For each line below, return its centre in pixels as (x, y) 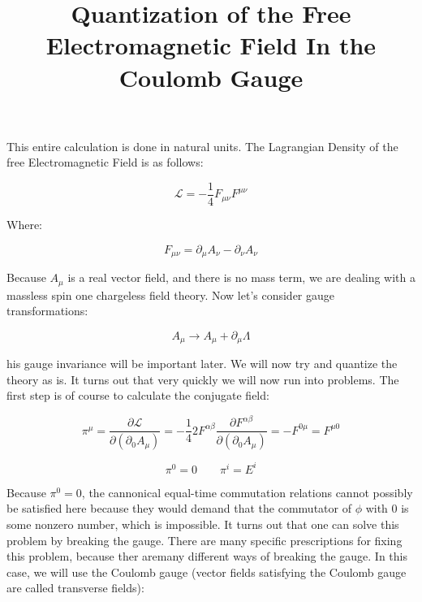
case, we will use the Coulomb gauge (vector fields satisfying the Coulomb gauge (207, 572)
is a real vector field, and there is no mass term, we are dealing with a (242, 277)
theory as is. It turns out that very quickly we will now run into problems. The (203, 379)
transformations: (47, 311)
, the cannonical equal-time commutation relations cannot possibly (247, 492)
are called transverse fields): (75, 588)
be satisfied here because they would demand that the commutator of (179, 508)
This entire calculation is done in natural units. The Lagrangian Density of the (202, 146)
